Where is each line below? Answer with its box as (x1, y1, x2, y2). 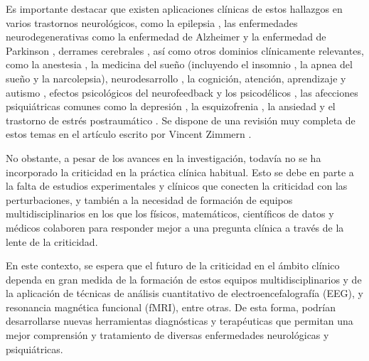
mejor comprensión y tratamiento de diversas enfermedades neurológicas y (6, 328, 329, 343)
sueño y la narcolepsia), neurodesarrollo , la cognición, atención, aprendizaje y (6, 70, 346, 85)
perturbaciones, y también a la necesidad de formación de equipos (6, 192, 293, 207)
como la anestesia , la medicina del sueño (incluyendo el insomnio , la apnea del (6, 57, 353, 72)
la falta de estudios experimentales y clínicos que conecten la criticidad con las (6, 178, 348, 193)
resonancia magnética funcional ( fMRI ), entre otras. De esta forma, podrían (6, 299, 336, 314)
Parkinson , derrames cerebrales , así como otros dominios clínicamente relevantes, (6, 43, 364, 58)
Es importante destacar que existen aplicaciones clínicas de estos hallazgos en (6, 1, 343, 16)
